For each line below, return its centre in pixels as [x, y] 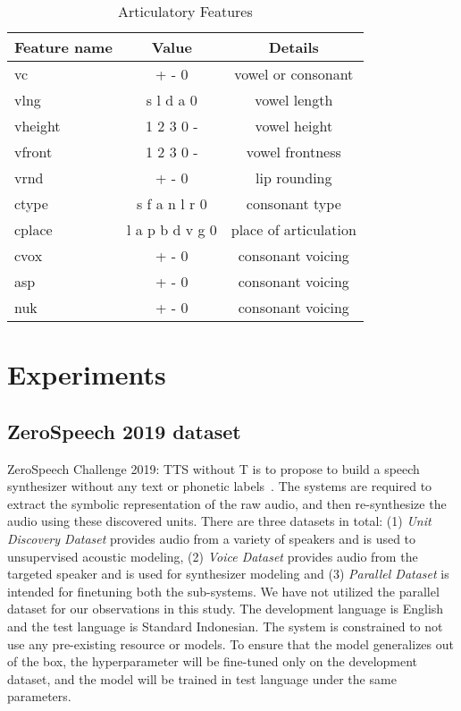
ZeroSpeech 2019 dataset [124, 431]
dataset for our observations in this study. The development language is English [226, 609]
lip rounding [294, 178]
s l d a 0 [172, 100]
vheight [38, 126]
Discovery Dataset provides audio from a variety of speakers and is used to [212, 538]
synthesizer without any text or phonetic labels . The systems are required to [220, 486]
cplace [34, 229]
